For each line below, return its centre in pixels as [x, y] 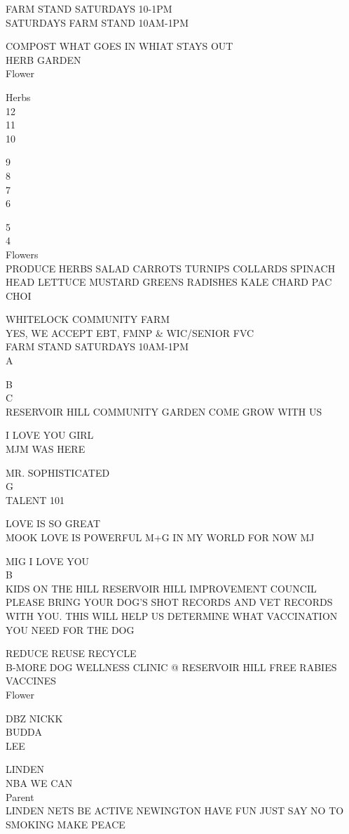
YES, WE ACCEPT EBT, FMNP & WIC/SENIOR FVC [130, 332]
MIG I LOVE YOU [48, 561]
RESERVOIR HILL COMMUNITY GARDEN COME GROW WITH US [164, 411]
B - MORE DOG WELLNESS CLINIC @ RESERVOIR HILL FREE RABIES [171, 667]
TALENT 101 [35, 499]
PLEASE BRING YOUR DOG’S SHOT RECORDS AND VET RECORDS [169, 602]
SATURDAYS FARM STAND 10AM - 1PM [97, 22]
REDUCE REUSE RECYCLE [71, 653]
